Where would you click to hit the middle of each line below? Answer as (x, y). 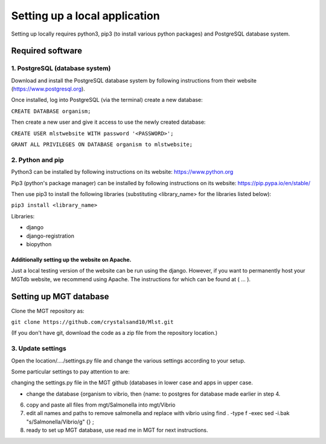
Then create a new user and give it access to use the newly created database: (108, 122)
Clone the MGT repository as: (48, 311)
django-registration (50, 236)
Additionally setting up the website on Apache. (72, 259)
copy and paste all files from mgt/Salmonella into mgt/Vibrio (101, 405)
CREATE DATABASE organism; (51, 111)
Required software (47, 51)
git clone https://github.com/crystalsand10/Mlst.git (92, 322)
